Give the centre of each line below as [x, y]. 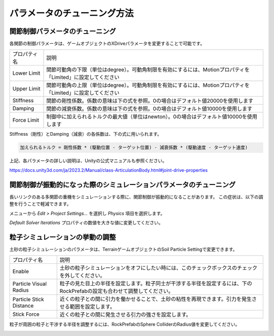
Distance [23, 306]
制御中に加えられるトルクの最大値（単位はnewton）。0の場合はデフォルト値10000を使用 [152, 117]
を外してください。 [82, 276]
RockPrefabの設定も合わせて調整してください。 [116, 291]
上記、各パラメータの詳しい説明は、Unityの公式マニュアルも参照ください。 [88, 161]
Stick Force [26, 314]
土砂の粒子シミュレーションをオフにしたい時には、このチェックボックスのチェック [159, 268]
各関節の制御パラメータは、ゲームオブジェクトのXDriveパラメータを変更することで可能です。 [107, 44]
